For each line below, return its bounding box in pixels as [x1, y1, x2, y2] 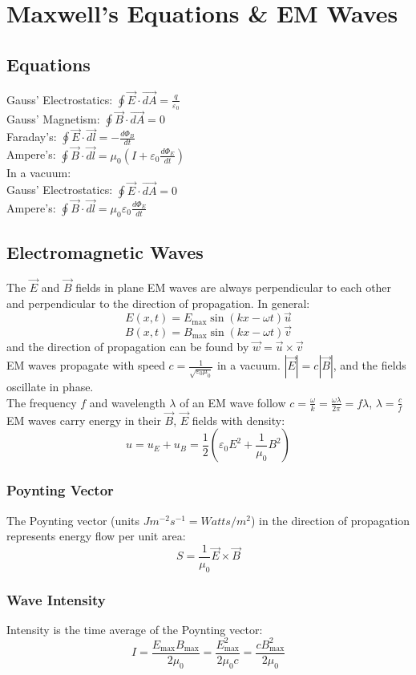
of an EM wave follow [180, 394, 286, 410]
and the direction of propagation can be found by [6, 337, 249, 354]
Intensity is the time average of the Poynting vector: [6, 620, 263, 637]
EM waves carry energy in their [6, 411, 161, 428]
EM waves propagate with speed [6, 357, 165, 374]
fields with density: [192, 411, 285, 428]
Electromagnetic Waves [6, 239, 204, 264]
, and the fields [333, 357, 406, 374]
